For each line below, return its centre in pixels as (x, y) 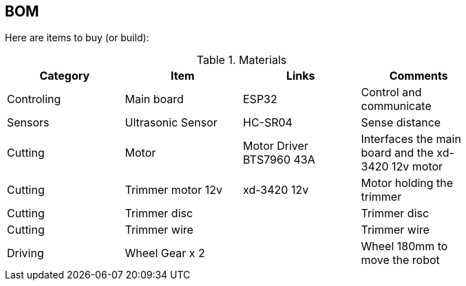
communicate (396, 106)
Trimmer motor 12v (173, 190)
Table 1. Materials (242, 60)
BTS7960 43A (279, 160)
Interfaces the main (411, 139)
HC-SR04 (268, 123)
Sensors (28, 123)
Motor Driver (276, 146)
